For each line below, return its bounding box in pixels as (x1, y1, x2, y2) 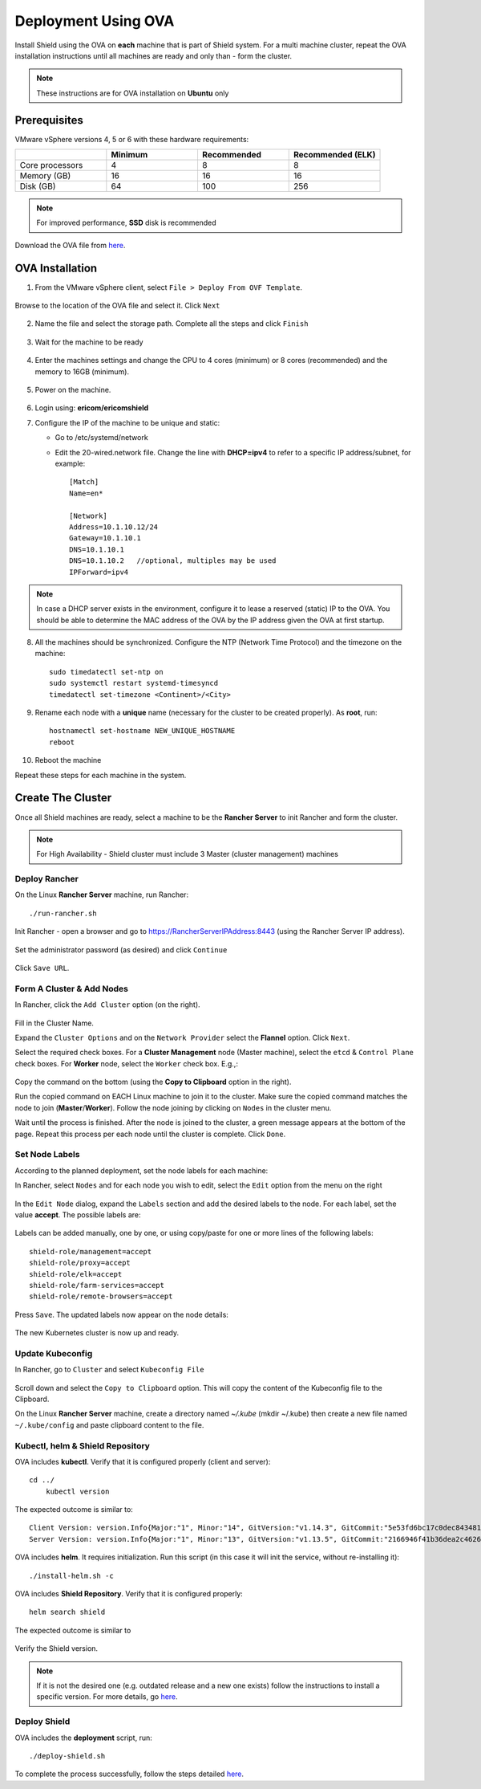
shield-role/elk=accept (29, 1269, 123, 1278)
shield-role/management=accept (29, 1247, 152, 1256)
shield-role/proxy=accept (29, 1258, 131, 1268)
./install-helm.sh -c (29, 1571, 114, 1580)
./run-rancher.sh (29, 908, 97, 918)
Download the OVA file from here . (14, 240, 126, 250)
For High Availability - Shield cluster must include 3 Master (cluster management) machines (36, 850, 338, 859)
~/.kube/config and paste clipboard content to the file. (14, 1420, 204, 1429)
